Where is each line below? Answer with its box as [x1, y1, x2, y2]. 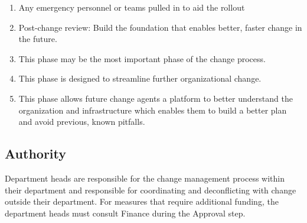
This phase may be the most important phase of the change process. [18, 52, 266, 64]
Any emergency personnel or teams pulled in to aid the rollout [18, 1, 245, 13]
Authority [5, 144, 66, 163]
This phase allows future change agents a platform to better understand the [18, 92, 293, 104]
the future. [18, 33, 57, 45]
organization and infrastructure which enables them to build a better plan [18, 104, 287, 116]
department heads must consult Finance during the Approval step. [5, 206, 246, 219]
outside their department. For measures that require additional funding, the [5, 195, 279, 208]
